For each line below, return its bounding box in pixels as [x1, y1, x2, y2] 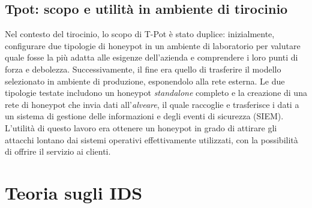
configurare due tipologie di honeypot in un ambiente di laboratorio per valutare [5, 39, 301, 52]
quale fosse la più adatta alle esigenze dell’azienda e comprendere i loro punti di [5, 51, 298, 64]
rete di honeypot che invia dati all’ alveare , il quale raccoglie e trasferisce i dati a [5, 98, 299, 110]
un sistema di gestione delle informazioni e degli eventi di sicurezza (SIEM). [5, 110, 284, 122]
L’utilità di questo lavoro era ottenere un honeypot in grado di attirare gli [5, 121, 277, 134]
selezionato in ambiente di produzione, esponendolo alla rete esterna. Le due [5, 74, 285, 87]
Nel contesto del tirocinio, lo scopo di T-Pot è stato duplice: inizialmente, [5, 28, 275, 40]
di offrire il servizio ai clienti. [5, 145, 111, 158]
